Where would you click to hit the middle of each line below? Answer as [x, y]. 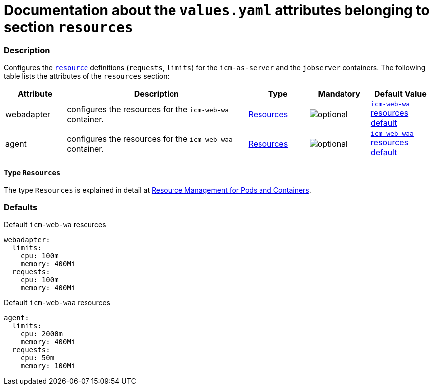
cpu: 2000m [42, 334]
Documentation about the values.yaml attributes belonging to [217, 10]
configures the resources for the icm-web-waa [150, 139]
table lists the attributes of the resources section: [87, 76]
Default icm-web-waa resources [57, 303]
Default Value [400, 94]
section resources [69, 27]
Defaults [21, 207]
